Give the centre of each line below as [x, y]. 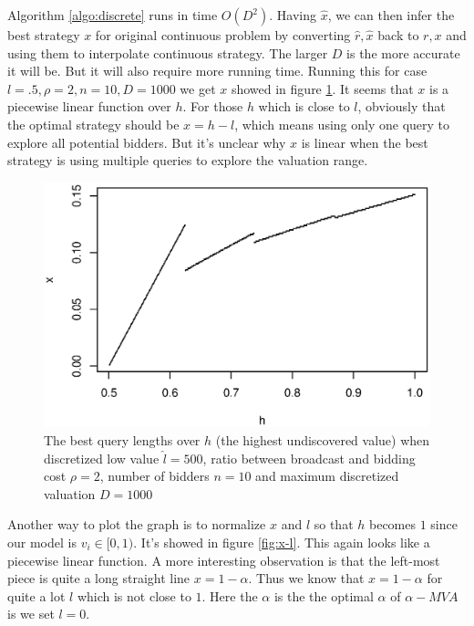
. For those [213, 106]
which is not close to [134, 595]
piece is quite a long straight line [99, 578]
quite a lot [36, 595]
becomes [393, 524]
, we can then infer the [391, 15]
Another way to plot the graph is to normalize [137, 524]
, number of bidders [155, 476]
